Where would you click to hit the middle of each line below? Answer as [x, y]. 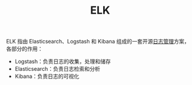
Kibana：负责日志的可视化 [47, 76]
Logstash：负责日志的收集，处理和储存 [63, 62]
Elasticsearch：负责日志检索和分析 [57, 69]
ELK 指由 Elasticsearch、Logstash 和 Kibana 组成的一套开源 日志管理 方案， [98, 42]
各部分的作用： [24, 49]
